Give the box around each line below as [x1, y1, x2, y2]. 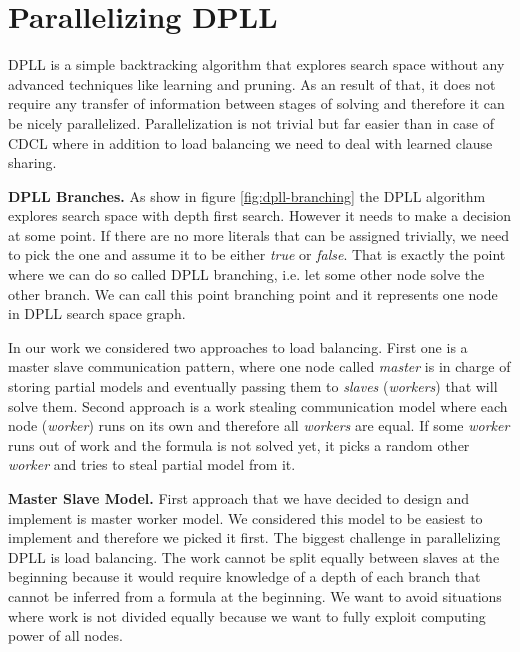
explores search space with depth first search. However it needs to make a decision [8, 205, 512, 226]
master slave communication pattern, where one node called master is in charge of [8, 356, 511, 377]
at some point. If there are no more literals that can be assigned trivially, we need [8, 224, 509, 245]
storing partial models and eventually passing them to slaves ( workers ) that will [8, 376, 498, 397]
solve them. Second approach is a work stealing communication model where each [8, 395, 508, 416]
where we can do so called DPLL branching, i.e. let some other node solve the [8, 264, 485, 285]
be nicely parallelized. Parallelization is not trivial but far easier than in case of [8, 112, 494, 133]
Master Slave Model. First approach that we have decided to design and [8, 488, 470, 508]
